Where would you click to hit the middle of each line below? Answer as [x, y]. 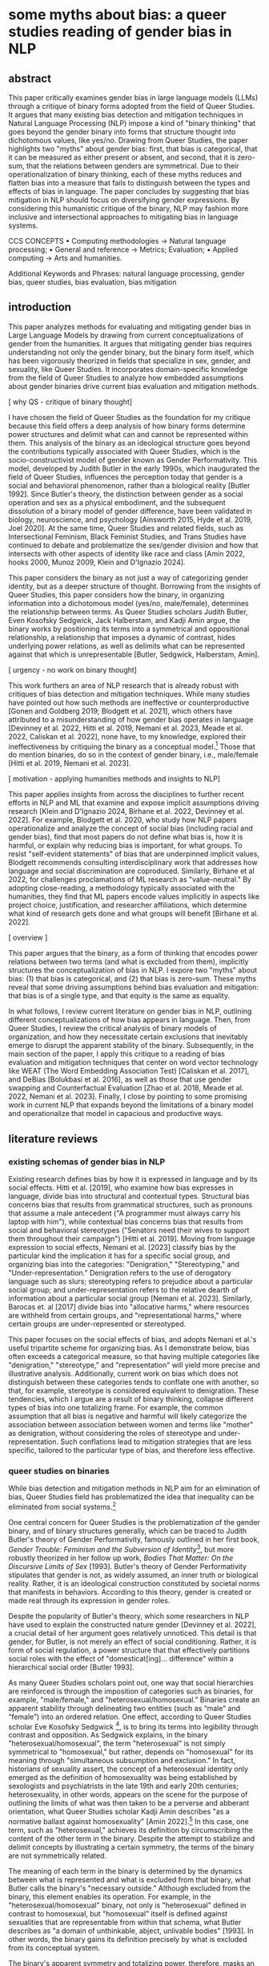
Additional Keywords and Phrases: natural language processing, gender [126, 273]
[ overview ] [28, 938]
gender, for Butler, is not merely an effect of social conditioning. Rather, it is [132, 1641]
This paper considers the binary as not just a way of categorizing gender [128, 577]
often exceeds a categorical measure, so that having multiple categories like [134, 1357]
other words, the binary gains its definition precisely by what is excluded [128, 1940]
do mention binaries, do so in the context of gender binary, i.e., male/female [133, 754]
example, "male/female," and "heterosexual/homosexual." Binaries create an [134, 1699]
